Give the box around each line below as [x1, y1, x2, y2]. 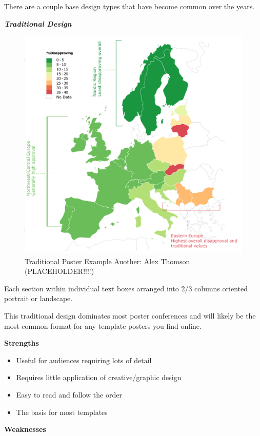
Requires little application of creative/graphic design [16, 372, 182, 383]
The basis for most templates [16, 406, 108, 417]
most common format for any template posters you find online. [4, 320, 202, 331]
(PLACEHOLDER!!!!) [25, 266, 94, 276]
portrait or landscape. [4, 293, 73, 304]
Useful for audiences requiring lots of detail [16, 354, 152, 365]
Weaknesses [4, 424, 46, 434]
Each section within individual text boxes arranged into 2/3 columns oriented [4, 283, 248, 293]
